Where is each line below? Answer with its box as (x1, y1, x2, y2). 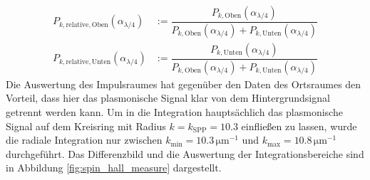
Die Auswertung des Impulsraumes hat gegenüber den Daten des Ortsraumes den (6, 76, 361, 91)
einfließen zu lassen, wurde (241, 118, 357, 133)
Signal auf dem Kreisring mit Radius (6, 118, 166, 133)
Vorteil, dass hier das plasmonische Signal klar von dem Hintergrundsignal (6, 90, 330, 105)
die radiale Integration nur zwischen (6, 132, 163, 147)
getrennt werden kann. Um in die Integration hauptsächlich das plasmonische (6, 105, 343, 119)
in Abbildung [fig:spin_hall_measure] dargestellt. (6, 160, 222, 175)
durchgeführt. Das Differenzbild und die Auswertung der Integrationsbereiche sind (6, 146, 364, 161)
